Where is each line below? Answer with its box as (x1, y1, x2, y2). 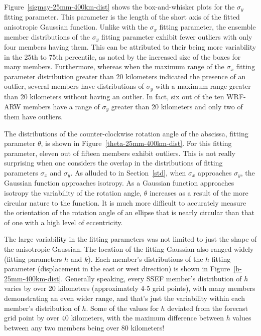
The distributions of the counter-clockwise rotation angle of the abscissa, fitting (4, 128, 248, 138)
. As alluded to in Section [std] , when (70, 167, 186, 178)
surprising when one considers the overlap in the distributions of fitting (4, 157, 223, 168)
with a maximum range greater (155, 81, 251, 91)
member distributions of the (4, 31, 90, 42)
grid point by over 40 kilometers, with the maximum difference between (4, 312, 224, 323)
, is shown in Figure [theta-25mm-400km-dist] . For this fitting (41, 138, 232, 148)
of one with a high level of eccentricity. (4, 217, 123, 227)
